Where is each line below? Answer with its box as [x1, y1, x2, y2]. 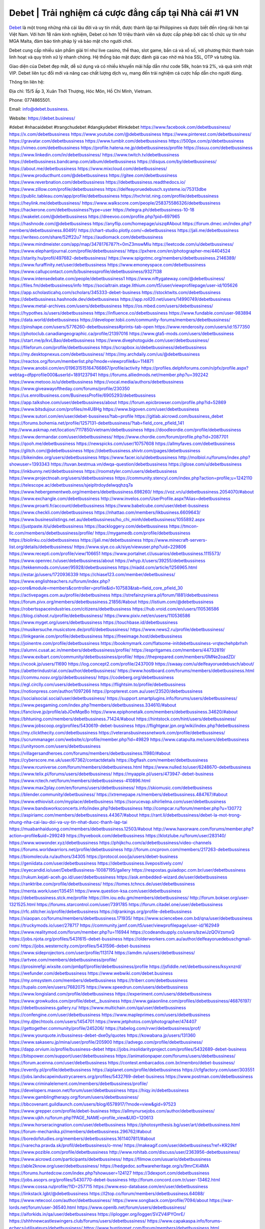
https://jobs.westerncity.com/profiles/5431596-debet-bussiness [20, 943, 151, 949]
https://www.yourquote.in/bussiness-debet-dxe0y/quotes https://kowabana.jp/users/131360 [9, 1032, 196, 1038]
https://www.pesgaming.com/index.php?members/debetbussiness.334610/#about [9, 702, 177, 708]
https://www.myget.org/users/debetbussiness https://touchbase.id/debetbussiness [9, 619, 178, 625]
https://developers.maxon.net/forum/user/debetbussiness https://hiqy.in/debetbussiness [9, 1087, 189, 1093]
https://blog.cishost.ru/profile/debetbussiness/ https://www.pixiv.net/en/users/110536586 [9, 613, 191, 618]
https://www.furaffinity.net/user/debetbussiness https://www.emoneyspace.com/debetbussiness [9, 262, 206, 268]
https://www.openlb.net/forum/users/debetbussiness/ [77, 1204, 186, 1210]
